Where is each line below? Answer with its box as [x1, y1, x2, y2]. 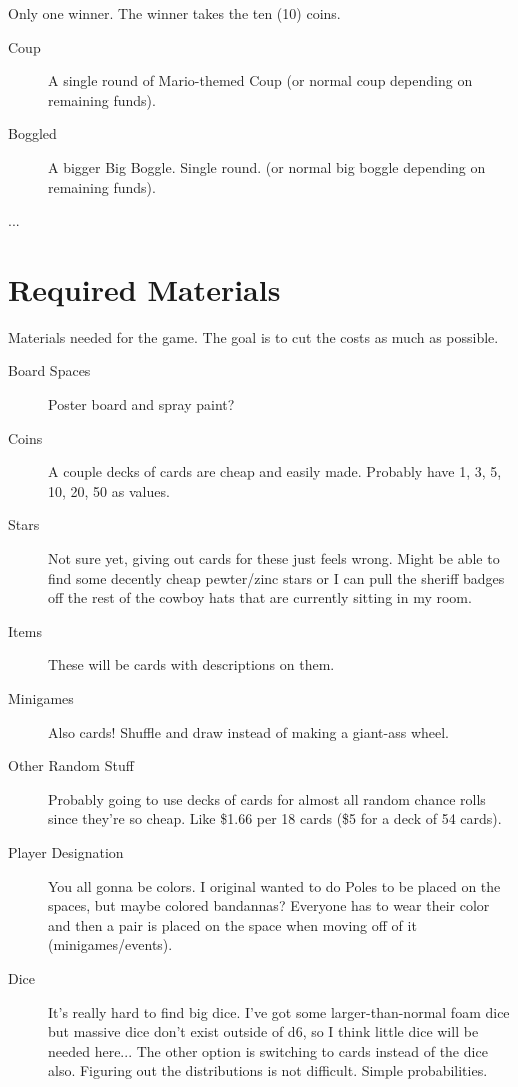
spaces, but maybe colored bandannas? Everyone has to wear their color [48, 895, 490, 916]
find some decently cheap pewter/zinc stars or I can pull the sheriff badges [48, 567, 505, 588]
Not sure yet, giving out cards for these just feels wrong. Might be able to [48, 548, 500, 569]
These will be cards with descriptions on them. [48, 654, 335, 675]
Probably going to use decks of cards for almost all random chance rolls [48, 788, 486, 809]
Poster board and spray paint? [48, 394, 235, 415]
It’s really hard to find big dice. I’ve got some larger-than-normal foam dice [48, 1001, 510, 1022]
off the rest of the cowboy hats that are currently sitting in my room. [48, 587, 472, 608]
